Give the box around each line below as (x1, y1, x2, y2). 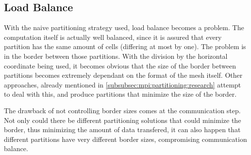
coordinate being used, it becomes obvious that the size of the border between (4, 60, 236, 70)
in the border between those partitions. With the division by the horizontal (4, 51, 228, 61)
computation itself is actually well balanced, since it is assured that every (4, 32, 222, 42)
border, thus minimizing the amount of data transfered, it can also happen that (4, 124, 241, 135)
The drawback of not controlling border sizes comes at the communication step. (4, 105, 241, 115)
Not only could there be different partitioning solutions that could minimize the (4, 115, 241, 125)
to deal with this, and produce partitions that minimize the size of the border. (4, 89, 237, 99)
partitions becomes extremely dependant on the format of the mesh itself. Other (4, 70, 243, 80)
